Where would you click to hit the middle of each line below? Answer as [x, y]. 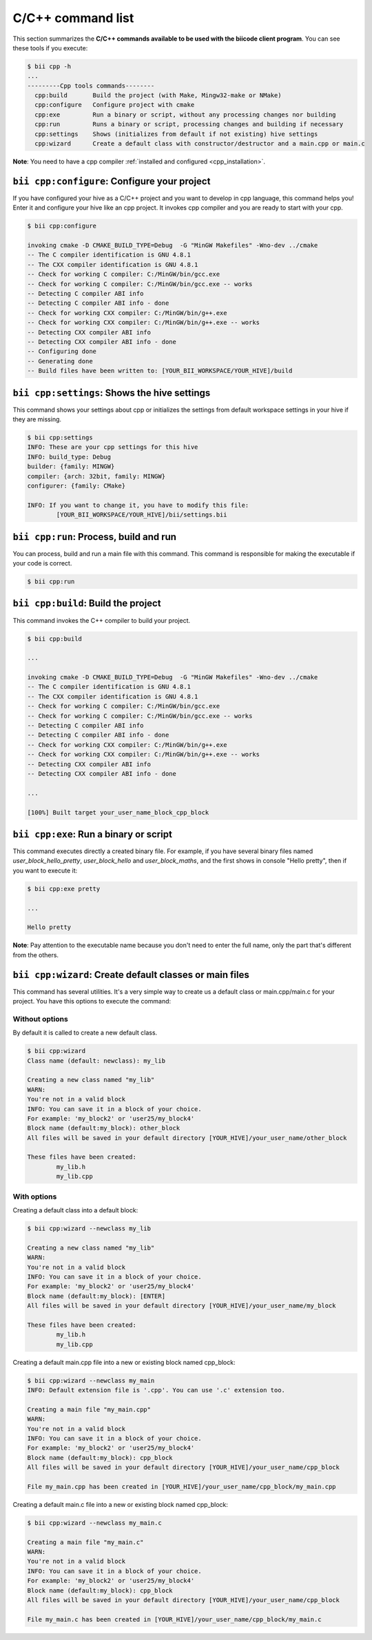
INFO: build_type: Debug [69, 457]
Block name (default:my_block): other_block [104, 1128]
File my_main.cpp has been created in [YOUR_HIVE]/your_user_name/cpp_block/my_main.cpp [182, 1487]
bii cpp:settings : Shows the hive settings [112, 393]
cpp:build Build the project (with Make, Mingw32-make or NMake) [158, 96]
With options [35, 1197]
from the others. [35, 954]
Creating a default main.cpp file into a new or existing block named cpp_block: [124, 1362]
